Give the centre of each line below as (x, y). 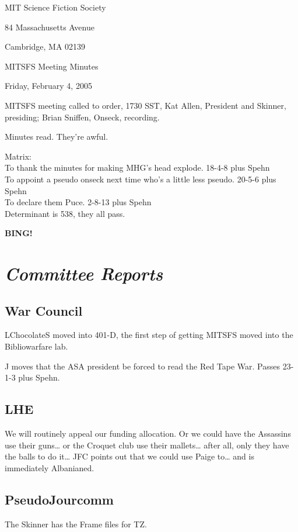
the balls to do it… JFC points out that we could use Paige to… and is (129, 456)
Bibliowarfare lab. (36, 346)
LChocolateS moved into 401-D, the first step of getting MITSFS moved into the (149, 335)
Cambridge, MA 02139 (45, 46)
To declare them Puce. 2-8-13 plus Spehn (78, 202)
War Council (44, 310)
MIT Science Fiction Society (55, 7)
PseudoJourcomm (59, 499)
